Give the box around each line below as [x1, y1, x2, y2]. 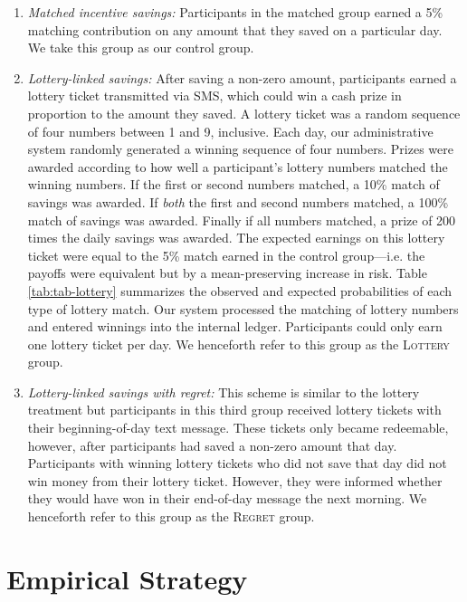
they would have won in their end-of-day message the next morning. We [27, 489, 427, 508]
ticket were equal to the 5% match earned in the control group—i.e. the [27, 245, 425, 264]
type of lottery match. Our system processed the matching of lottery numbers [27, 299, 459, 318]
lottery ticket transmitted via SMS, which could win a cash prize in [27, 86, 402, 105]
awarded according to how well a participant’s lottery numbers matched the [27, 157, 448, 176]
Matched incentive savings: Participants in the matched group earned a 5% [27, 3, 443, 21]
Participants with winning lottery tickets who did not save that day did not [27, 454, 447, 473]
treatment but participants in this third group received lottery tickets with [27, 400, 442, 419]
